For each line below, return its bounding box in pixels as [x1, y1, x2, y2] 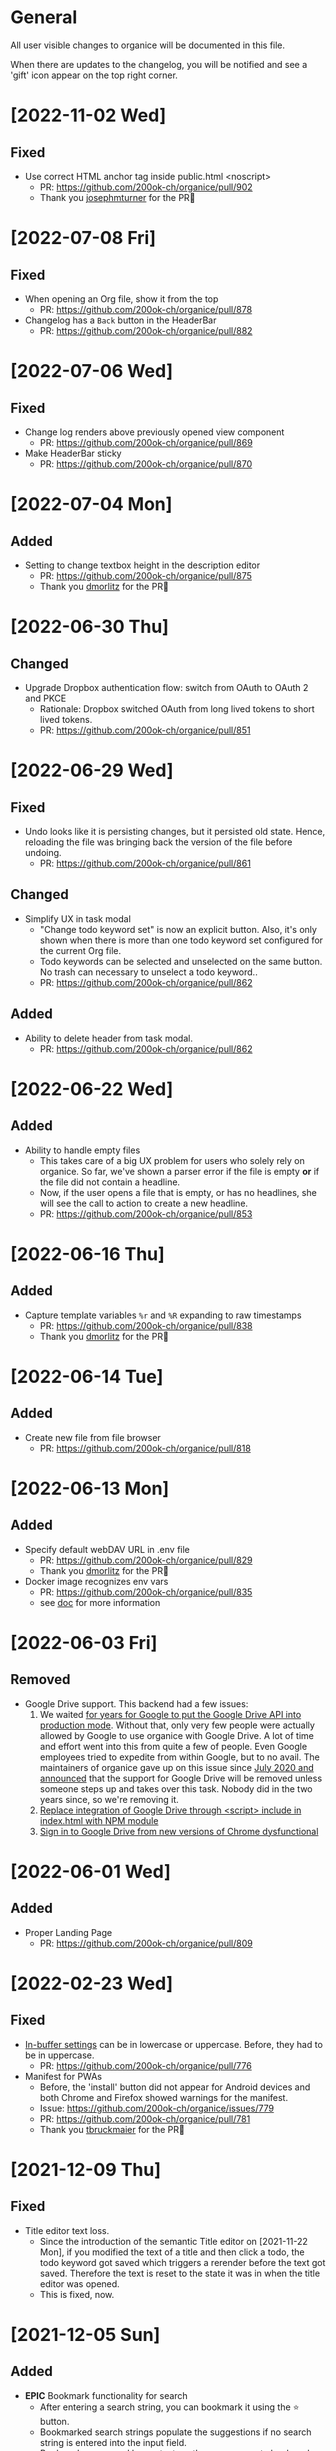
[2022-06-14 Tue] [10, 1365, 164, 1388]
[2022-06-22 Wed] [10, 1077, 173, 1100]
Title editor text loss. [24, 2224, 110, 2236]
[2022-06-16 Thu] [10, 1242, 165, 1265]
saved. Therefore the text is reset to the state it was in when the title [39, 2267, 321, 2279]
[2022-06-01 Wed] [10, 1860, 172, 1883]
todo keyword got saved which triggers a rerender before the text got [39, 2256, 326, 2268]
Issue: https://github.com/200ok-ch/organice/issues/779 [39, 2102, 275, 2114]
